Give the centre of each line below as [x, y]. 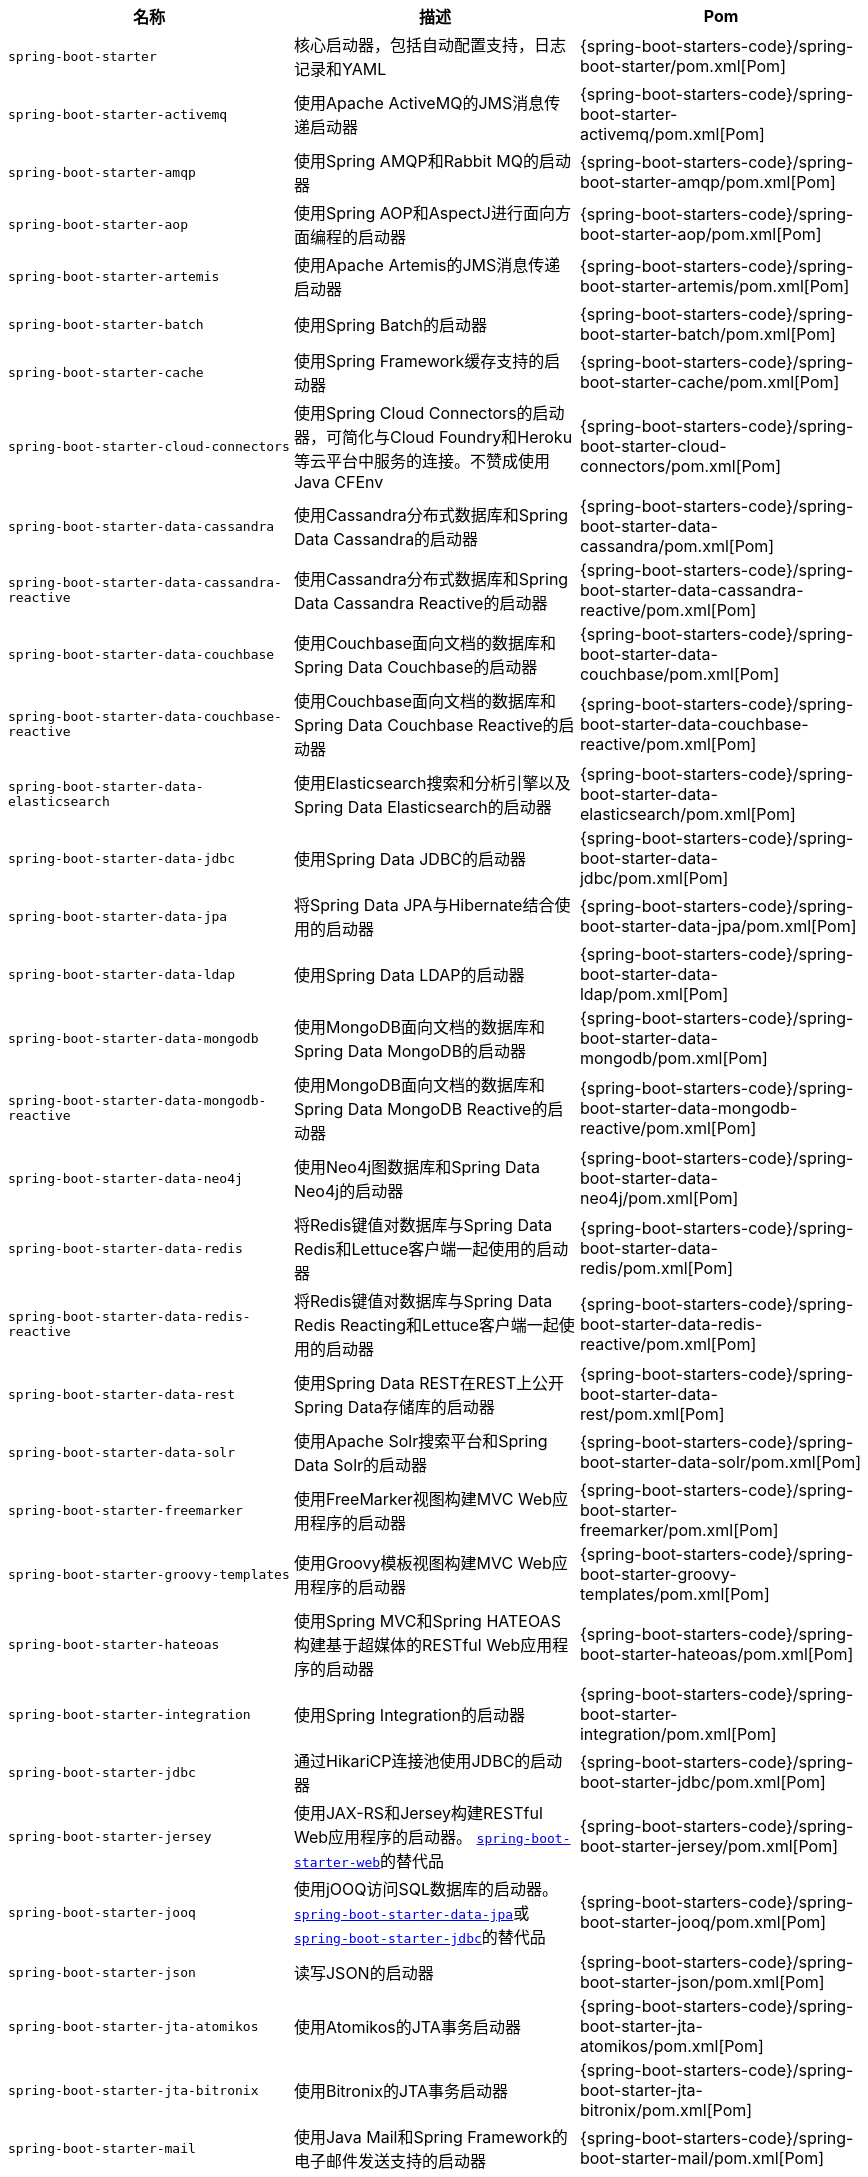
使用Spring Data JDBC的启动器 [410, 859]
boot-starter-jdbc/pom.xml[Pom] [702, 1782]
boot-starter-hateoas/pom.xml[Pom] [716, 1654]
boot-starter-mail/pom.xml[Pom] [701, 2158]
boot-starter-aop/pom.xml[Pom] [700, 234]
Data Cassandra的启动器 [386, 539]
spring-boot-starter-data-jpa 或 [411, 1913]
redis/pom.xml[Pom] [656, 1268]
